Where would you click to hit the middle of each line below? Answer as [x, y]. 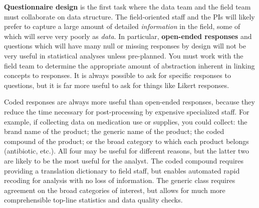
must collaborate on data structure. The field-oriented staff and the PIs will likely [129, 16]
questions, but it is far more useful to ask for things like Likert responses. [117, 85]
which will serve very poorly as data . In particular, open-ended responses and [128, 36]
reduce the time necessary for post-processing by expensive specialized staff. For [127, 111]
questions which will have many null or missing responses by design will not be [125, 46]
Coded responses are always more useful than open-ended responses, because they [129, 102]
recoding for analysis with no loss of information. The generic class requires [120, 180]
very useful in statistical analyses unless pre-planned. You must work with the [124, 55]
